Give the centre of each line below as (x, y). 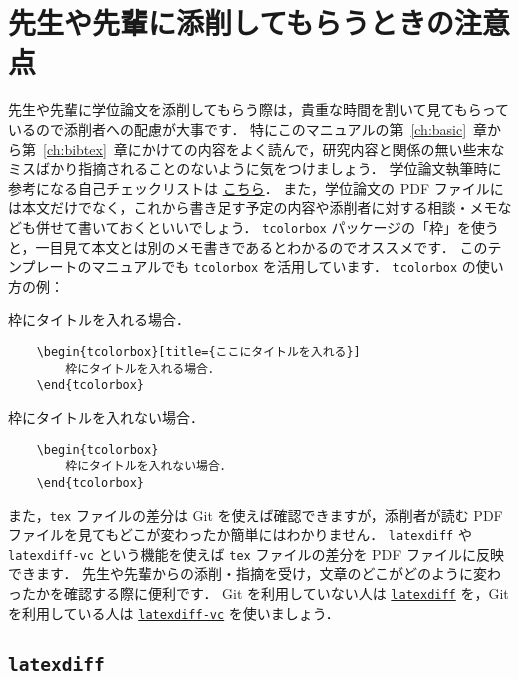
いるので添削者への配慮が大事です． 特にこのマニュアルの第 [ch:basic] (237, 128)
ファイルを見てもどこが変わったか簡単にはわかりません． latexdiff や (240, 534)
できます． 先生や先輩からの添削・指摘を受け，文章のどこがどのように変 (247, 573)
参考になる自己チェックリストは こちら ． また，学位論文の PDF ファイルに (256, 187)
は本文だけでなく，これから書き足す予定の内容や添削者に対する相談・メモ (253, 207)
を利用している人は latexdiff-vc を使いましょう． (174, 612)
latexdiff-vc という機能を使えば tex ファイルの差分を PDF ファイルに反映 (256, 553)
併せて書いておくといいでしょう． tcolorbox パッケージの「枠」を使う (267, 226)
